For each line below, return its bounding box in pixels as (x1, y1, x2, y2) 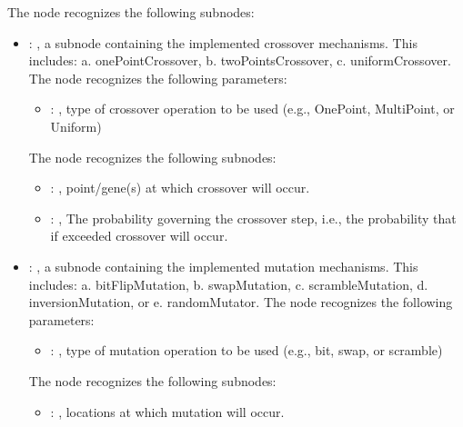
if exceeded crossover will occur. (50, 226, 228, 245)
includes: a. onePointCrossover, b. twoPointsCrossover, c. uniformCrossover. (28, 51, 451, 70)
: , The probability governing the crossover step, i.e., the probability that (50, 208, 457, 227)
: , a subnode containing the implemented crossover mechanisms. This (28, 33, 418, 52)
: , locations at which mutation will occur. (50, 402, 285, 421)
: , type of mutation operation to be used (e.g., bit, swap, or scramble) (50, 341, 443, 360)
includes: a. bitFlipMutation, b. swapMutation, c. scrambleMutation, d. (28, 274, 428, 293)
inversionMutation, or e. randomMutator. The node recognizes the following (28, 293, 453, 312)
